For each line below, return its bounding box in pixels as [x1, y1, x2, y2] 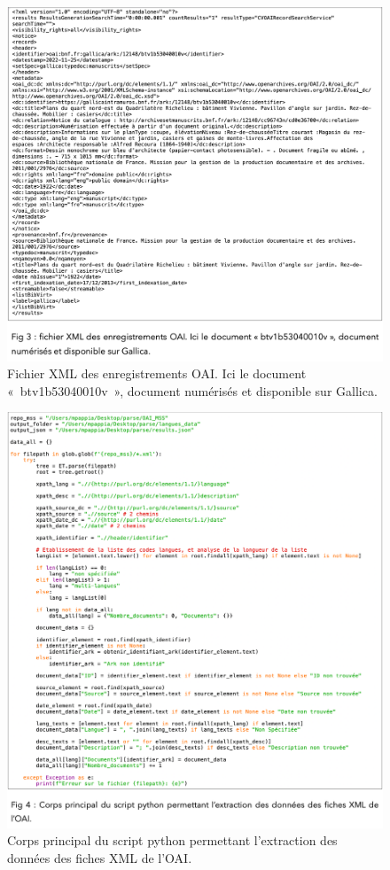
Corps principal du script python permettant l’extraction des [7, 831, 338, 850]
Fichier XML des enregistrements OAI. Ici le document [7, 364, 307, 383]
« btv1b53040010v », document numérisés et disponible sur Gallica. [7, 381, 378, 400]
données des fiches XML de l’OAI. [7, 848, 192, 866]
